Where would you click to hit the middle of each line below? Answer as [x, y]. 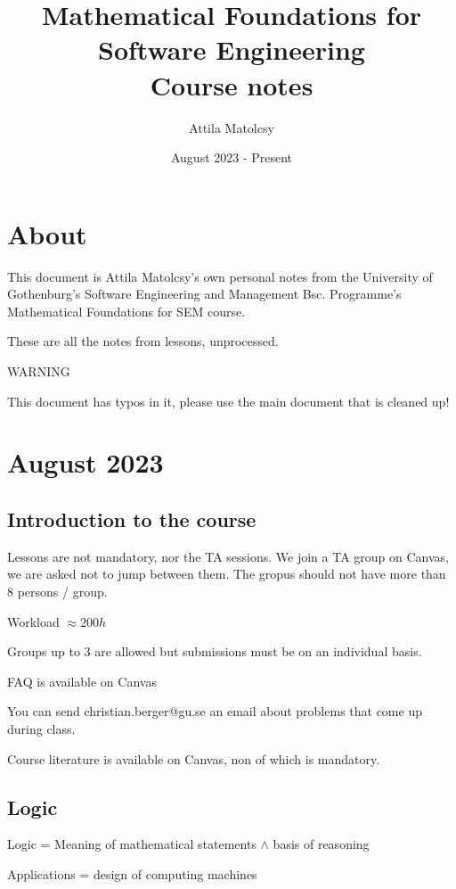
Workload [33, 621]
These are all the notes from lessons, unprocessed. [143, 341]
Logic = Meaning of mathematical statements [132, 844]
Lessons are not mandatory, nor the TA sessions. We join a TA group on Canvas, [228, 556]
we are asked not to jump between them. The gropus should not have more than [227, 574]
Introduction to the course [132, 519]
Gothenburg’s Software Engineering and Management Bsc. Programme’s [204, 294]
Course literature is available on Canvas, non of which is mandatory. [194, 758]
